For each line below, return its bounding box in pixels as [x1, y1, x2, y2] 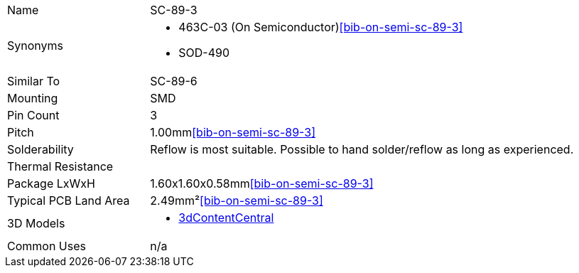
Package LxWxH [7, 176, 95, 191]
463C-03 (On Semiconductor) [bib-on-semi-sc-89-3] [178, 20, 463, 34]
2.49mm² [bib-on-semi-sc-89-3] [150, 193, 323, 208]
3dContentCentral [178, 210, 274, 225]
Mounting [7, 91, 58, 105]
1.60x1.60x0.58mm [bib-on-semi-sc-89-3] [150, 176, 374, 191]
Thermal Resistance [7, 159, 114, 173]
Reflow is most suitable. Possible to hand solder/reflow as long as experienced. [150, 142, 574, 156]
